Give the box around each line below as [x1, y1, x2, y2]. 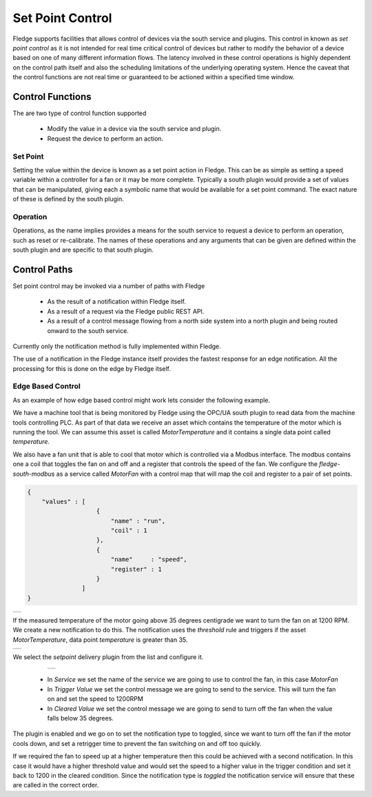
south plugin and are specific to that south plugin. [12, 245, 154, 254]
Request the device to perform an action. [47, 134, 164, 143]
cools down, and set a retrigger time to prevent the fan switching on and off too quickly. [12, 739, 262, 747]
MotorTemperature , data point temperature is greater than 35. [12, 635, 188, 644]
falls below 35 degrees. [47, 714, 114, 722]
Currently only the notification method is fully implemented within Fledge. [12, 342, 222, 350]
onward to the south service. [47, 326, 129, 334]
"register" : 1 [110, 565, 162, 573]
